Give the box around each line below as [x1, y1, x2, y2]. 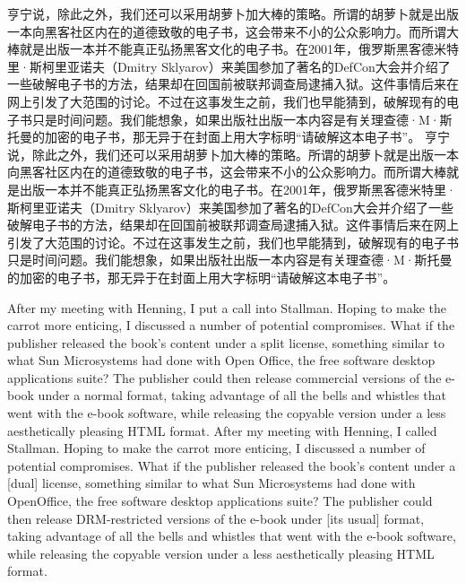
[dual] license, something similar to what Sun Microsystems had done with [7, 474, 416, 492]
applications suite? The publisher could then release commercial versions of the [7, 368, 442, 387]
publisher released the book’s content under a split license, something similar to [7, 333, 444, 352]
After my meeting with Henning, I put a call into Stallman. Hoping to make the [7, 298, 447, 317]
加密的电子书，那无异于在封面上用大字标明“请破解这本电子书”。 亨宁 [44, 127, 450, 146]
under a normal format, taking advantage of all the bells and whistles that [38, 386, 446, 405]
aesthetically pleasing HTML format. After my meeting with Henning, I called [7, 421, 437, 439]
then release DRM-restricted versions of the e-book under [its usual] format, [7, 509, 425, 527]
